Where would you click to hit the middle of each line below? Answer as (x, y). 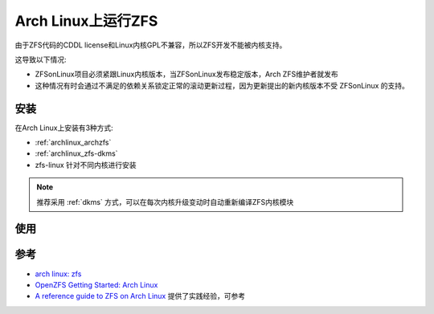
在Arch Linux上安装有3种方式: (64, 128)
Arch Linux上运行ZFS (86, 21)
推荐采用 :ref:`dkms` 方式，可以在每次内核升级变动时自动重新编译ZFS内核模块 (165, 202)
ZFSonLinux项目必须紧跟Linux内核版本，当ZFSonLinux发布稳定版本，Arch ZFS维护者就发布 (186, 74)
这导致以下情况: (41, 59)
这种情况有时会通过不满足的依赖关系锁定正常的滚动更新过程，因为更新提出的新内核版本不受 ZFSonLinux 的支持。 (222, 85)
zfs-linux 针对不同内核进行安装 (86, 165)
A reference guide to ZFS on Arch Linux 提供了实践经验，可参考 (140, 296)
